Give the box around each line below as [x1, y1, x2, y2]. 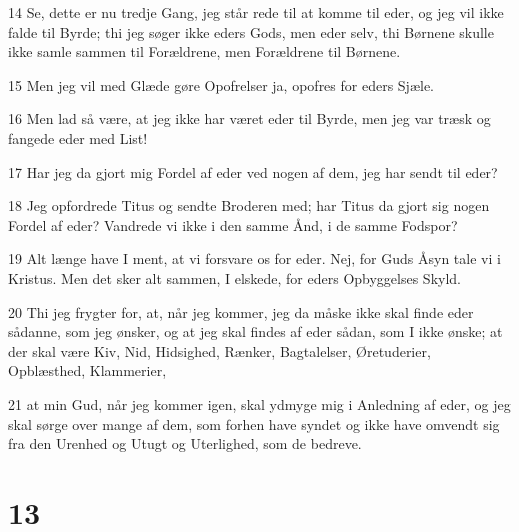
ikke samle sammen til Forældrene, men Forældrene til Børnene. [8, 41, 401, 62]
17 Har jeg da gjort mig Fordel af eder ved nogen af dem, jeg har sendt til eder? [8, 161, 498, 182]
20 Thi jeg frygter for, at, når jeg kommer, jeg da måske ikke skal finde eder [8, 301, 474, 322]
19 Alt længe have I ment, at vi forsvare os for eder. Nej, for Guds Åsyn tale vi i [8, 248, 501, 269]
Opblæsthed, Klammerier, [8, 360, 167, 381]
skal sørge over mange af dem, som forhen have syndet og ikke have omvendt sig [8, 413, 500, 434]
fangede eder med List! [8, 127, 148, 148]
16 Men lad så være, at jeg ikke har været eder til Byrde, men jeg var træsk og [8, 108, 491, 129]
